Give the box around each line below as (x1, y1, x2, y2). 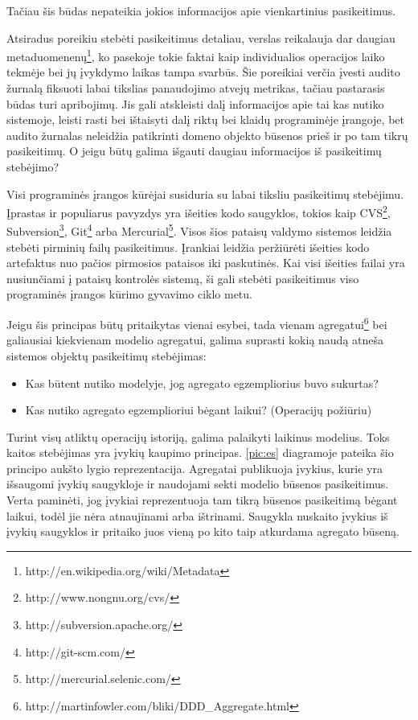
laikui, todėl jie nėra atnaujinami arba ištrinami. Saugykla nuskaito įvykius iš (6, 507, 388, 524)
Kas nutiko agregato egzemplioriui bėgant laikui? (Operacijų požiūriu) (25, 401, 372, 418)
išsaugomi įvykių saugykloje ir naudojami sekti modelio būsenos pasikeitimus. (6, 475, 389, 492)
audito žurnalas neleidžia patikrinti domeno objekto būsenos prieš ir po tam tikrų (6, 126, 408, 143)
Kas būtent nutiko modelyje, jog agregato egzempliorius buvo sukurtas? (25, 374, 379, 391)
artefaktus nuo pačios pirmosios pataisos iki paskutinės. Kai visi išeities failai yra (6, 254, 405, 271)
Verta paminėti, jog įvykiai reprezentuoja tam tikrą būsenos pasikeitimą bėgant (6, 492, 398, 508)
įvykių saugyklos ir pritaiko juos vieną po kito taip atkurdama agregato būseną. (6, 523, 400, 540)
